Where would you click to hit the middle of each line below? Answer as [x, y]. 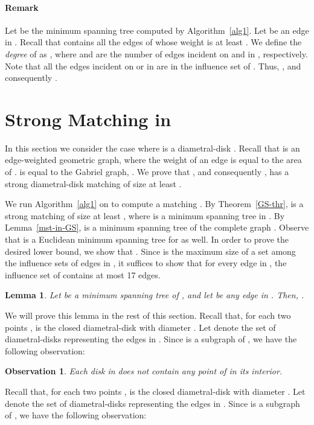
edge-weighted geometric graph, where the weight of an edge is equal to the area [153, 160]
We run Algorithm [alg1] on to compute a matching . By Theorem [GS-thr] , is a [154, 204]
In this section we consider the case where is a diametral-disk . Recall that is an [152, 148]
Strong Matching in [88, 119]
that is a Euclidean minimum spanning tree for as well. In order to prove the [147, 239]
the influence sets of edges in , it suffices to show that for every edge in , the [146, 263]
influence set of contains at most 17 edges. [83, 274]
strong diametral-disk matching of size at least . [93, 183]
